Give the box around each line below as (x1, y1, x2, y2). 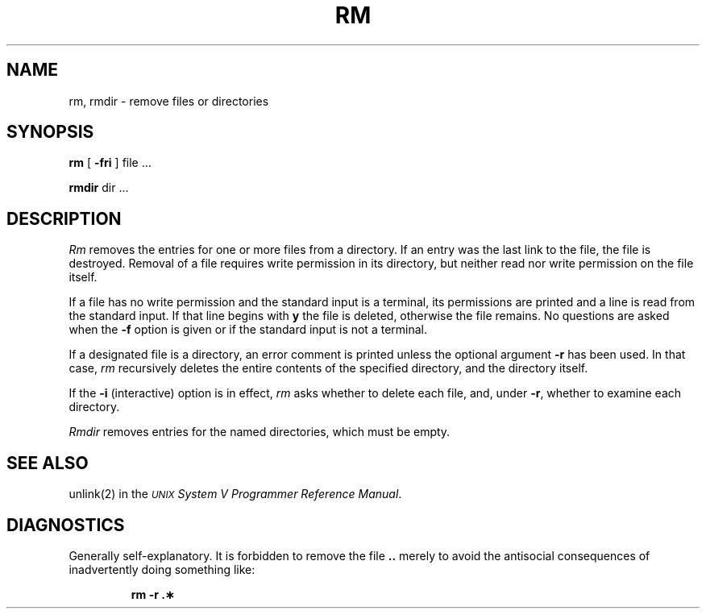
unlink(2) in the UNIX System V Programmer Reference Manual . (69, 487, 402, 501)
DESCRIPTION (6, 208, 122, 229)
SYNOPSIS (6, 122, 94, 143)
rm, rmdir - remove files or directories (69, 93, 269, 108)
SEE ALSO (6, 452, 89, 473)
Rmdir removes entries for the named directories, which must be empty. (69, 425, 451, 439)
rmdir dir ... (69, 181, 129, 195)
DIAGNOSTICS (6, 514, 125, 535)
